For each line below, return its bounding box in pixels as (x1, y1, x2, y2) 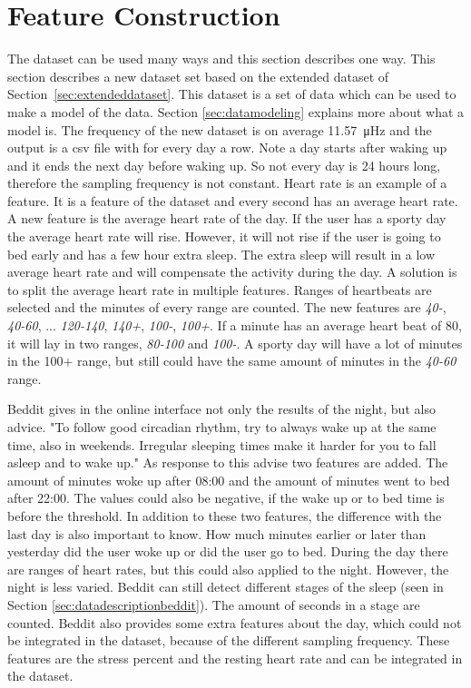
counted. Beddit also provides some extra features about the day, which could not (7, 613, 462, 632)
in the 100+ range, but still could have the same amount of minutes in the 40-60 (7, 351, 456, 370)
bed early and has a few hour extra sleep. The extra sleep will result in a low (7, 244, 436, 263)
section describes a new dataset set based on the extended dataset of (7, 66, 389, 85)
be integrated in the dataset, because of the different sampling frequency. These (7, 631, 450, 650)
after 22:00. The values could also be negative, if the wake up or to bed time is (7, 488, 445, 507)
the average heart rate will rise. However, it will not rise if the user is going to (7, 227, 441, 246)
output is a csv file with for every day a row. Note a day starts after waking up (7, 138, 447, 157)
